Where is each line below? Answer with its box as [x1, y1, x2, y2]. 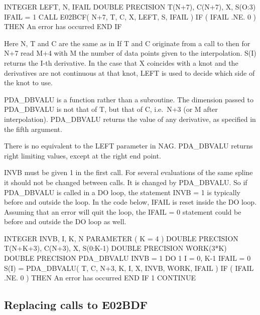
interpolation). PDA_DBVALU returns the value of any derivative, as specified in [4, 113, 256, 124]
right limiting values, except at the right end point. [4, 150, 161, 161]
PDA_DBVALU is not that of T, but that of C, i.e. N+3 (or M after [4, 104, 218, 114]
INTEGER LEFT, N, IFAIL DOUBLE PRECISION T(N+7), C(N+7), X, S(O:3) [4, 2, 256, 12]
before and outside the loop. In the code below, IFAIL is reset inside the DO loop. [4, 197, 257, 207]
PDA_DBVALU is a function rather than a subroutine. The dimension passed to [4, 94, 253, 104]
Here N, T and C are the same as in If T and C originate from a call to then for [4, 38, 250, 48]
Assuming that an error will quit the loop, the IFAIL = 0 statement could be [4, 206, 241, 217]
